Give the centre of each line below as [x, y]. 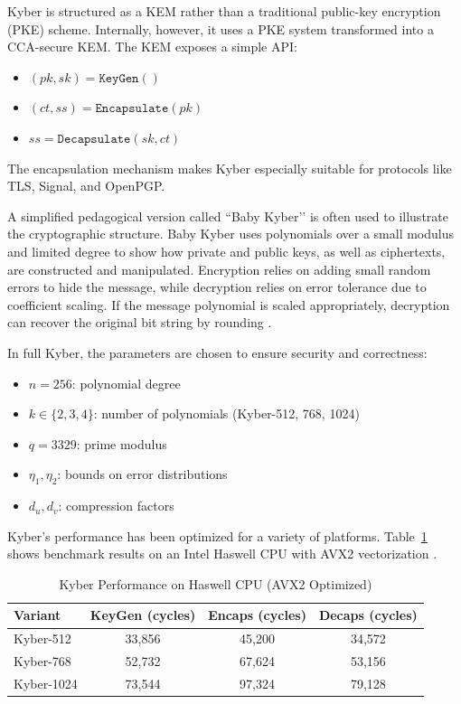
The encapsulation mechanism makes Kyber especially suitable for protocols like [230, 168]
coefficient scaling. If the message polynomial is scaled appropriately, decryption [229, 304]
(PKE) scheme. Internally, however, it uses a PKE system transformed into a [221, 28]
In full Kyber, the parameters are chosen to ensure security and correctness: [217, 352]
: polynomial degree [126, 383]
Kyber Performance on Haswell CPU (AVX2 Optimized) [216, 583]
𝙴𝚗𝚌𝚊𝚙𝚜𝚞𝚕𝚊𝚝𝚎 [132, 109]
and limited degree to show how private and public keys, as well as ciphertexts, [226, 251]
